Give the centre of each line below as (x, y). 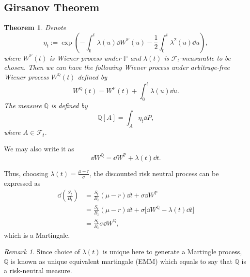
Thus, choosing (26, 173)
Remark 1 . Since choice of (42, 251)
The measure (23, 105)
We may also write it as (39, 148)
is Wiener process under (85, 57)
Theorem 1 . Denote (35, 27)
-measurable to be (205, 57)
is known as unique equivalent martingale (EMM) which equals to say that (122, 261)
